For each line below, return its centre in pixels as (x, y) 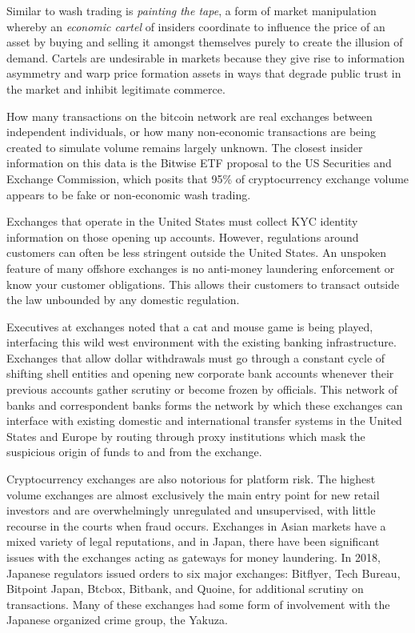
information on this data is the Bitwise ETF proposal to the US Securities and (199, 163)
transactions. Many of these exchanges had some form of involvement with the (198, 604)
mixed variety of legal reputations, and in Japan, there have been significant (193, 541)
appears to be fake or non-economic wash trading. (129, 194)
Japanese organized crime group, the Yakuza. (117, 620)
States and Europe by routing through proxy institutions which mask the (186, 436)
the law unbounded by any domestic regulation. (123, 300)
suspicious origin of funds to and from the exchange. (134, 452)
